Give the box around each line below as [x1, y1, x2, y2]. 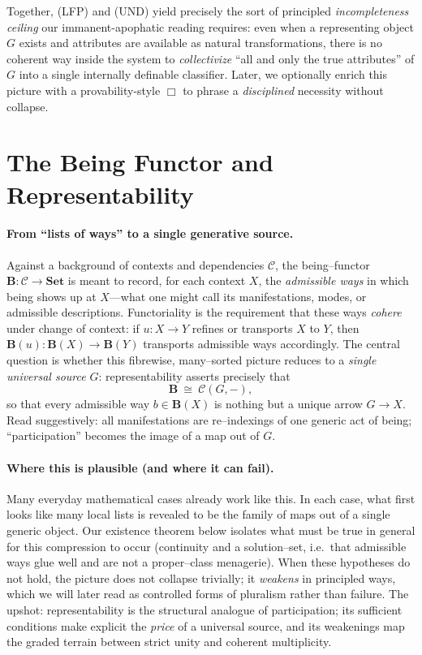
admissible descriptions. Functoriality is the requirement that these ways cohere [6, 304, 402, 321]
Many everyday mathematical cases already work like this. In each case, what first [6, 489, 416, 506]
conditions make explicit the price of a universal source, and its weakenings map [6, 617, 405, 634]
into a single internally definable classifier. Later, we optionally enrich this [19, 66, 388, 83]
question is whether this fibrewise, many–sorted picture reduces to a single [6, 351, 377, 368]
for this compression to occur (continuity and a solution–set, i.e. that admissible [6, 537, 407, 554]
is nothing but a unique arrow [213, 395, 363, 412]
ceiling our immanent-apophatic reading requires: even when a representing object [6, 18, 414, 35]
